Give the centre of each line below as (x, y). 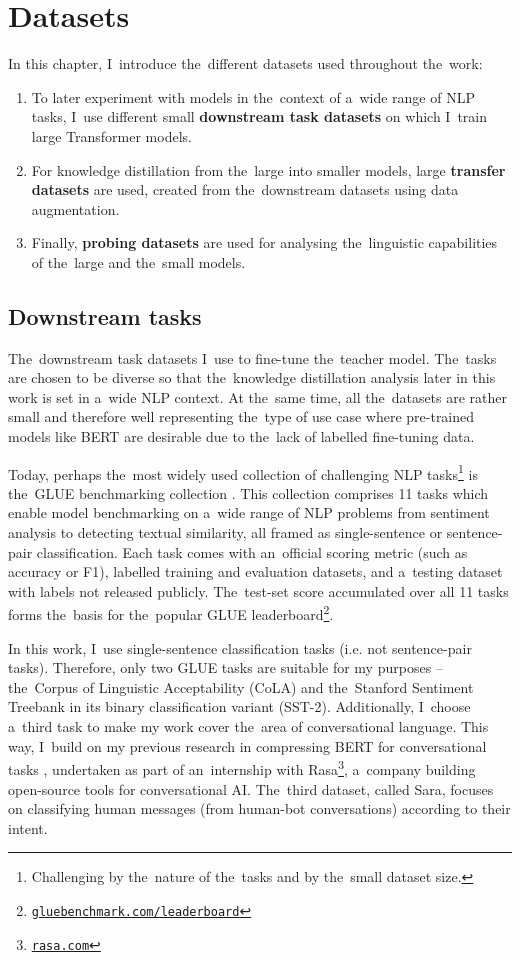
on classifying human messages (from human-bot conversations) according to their (259, 808)
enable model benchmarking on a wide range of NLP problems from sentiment (249, 512)
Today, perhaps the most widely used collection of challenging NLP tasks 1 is (243, 472)
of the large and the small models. (138, 261)
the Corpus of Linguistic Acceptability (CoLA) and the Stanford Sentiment (241, 686)
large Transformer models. (111, 135)
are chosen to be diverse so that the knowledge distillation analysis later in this (252, 377)
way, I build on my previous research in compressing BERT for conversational (247, 745)
